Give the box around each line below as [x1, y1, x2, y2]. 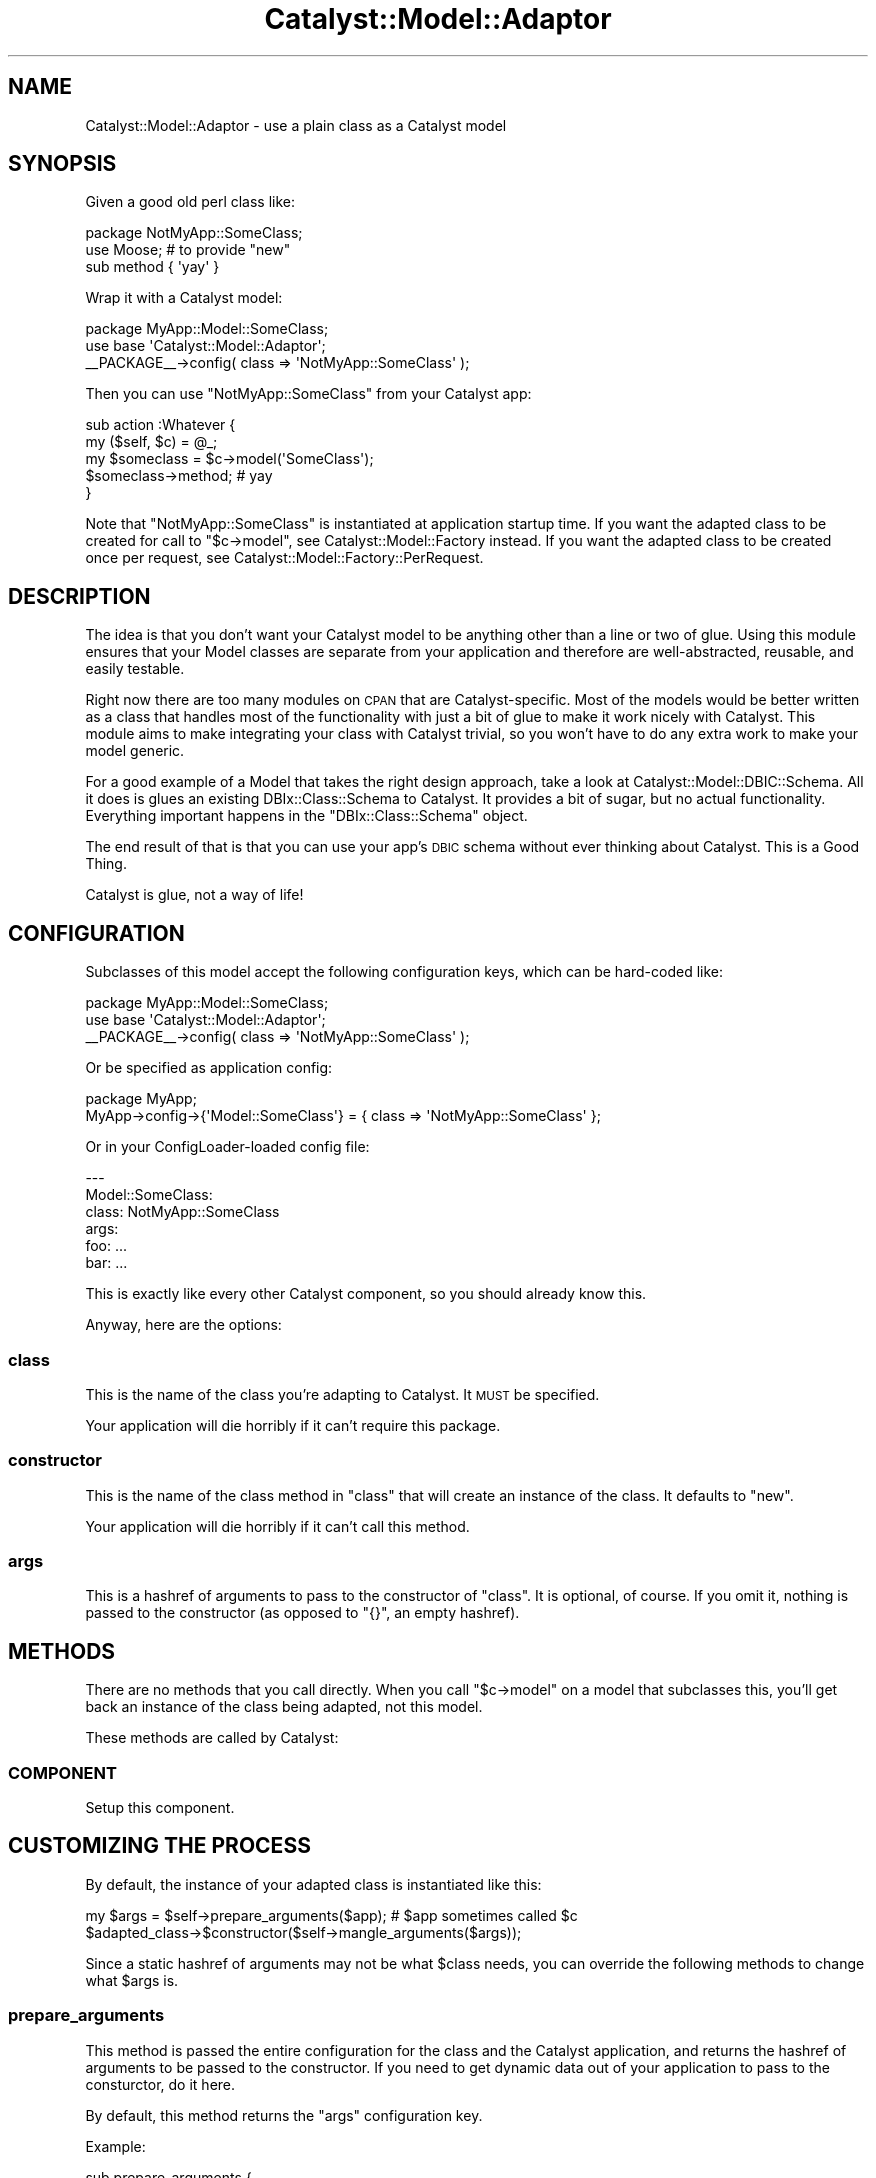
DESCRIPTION [8, 583, 151, 609]
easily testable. [85, 660, 185, 678]
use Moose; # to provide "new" [85, 241, 291, 259]
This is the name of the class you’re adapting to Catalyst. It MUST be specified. [85, 1385, 600, 1403]
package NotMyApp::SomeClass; [85, 224, 303, 242]
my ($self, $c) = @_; [85, 433, 218, 451]
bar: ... [85, 1254, 128, 1272]
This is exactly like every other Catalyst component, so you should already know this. [85, 1285, 647, 1303]
